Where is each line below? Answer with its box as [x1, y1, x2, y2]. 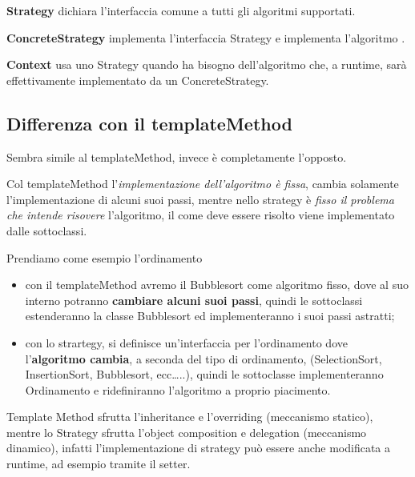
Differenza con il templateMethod [6, 110, 292, 135]
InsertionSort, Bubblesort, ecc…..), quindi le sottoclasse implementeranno [25, 366, 384, 383]
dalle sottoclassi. [6, 222, 87, 238]
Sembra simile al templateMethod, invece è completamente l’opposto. [6, 148, 347, 165]
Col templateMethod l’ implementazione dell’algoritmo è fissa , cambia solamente [6, 175, 399, 192]
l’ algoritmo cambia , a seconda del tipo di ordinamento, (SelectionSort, [25, 350, 382, 367]
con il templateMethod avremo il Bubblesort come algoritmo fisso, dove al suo [25, 276, 409, 293]
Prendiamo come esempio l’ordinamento [6, 249, 203, 266]
